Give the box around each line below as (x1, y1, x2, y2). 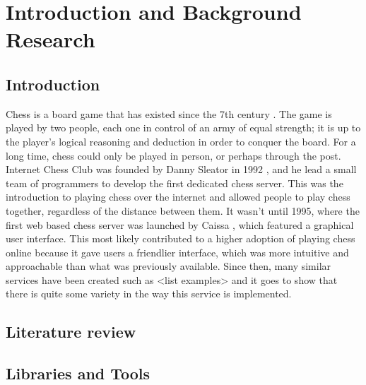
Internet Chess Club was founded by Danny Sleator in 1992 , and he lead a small (6, 162, 357, 177)
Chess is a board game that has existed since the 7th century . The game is (6, 106, 332, 121)
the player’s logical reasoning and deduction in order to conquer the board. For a (6, 134, 356, 148)
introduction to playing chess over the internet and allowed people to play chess (6, 189, 350, 204)
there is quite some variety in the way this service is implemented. (6, 286, 292, 301)
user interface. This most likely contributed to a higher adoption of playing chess (6, 231, 355, 246)
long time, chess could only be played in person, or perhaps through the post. (6, 148, 341, 162)
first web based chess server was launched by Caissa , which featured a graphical (6, 217, 354, 232)
